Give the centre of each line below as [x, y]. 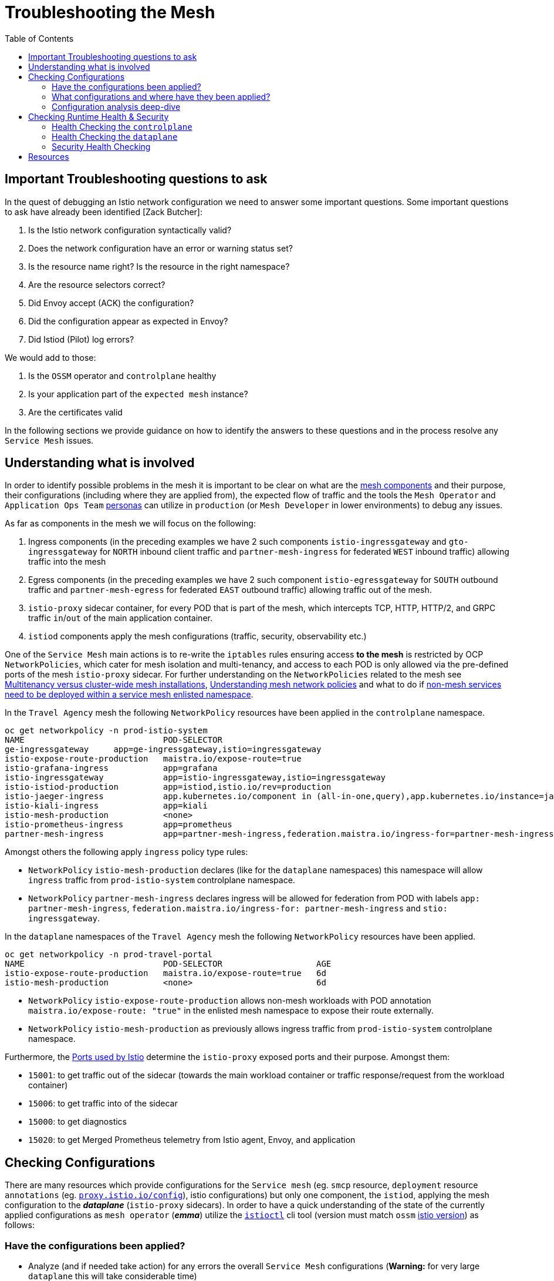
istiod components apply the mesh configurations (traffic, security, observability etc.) [197, 636]
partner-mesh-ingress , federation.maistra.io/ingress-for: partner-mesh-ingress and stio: [238, 908]
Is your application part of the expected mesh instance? [138, 394]
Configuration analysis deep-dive [116, 106]
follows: [20, 1225]
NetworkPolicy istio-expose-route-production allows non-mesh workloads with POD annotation [230, 1001]
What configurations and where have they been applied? [161, 96]
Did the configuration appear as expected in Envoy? [128, 321]
